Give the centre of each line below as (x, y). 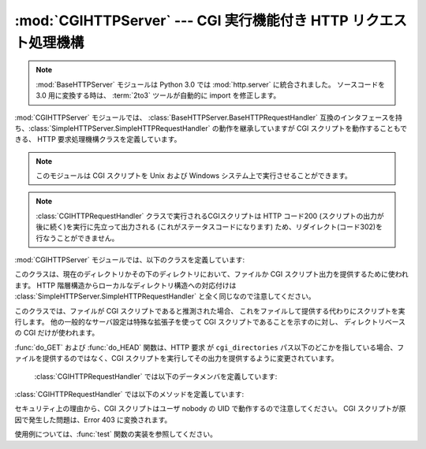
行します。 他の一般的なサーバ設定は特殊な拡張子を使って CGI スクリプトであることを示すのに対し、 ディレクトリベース (210, 321)
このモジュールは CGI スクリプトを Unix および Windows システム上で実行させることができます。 (194, 176)
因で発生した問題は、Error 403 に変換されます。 (93, 419)
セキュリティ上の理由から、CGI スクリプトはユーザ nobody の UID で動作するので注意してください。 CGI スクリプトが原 (210, 409)
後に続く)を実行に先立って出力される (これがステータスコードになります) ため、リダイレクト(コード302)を (209, 227)
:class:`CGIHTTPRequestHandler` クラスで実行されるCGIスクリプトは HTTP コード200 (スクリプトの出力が (210, 216)
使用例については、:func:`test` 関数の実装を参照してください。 (116, 434)
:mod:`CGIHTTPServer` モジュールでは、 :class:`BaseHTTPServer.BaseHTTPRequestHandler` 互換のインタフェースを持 (208, 117)
